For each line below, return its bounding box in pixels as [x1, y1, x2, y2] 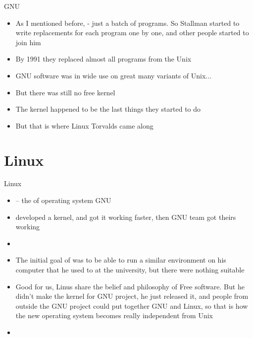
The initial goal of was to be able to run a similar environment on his [15, 255, 226, 265]
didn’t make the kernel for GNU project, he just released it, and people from [15, 291, 249, 301]
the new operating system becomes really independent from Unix [15, 310, 213, 321]
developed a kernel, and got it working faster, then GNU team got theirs [15, 211, 236, 222]
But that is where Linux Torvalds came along [15, 120, 153, 131]
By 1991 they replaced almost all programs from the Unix [15, 54, 192, 64]
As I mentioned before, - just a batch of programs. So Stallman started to [15, 17, 240, 28]
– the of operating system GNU [15, 195, 111, 205]
